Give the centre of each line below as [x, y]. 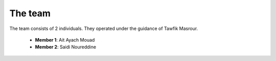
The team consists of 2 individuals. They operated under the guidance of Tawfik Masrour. [104, 28]
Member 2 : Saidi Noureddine [66, 47]
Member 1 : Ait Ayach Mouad [65, 40]
